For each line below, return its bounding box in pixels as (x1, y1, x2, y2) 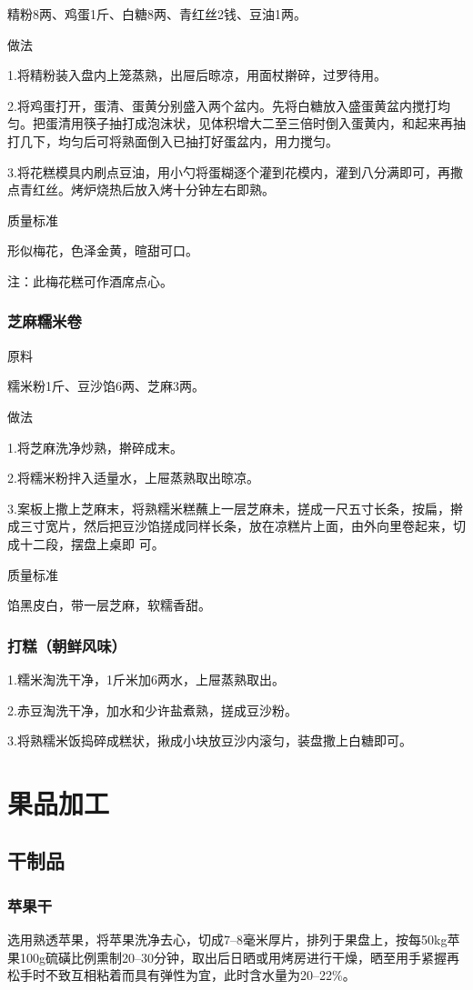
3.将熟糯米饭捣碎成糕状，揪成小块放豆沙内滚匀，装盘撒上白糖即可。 (7, 731, 412, 750)
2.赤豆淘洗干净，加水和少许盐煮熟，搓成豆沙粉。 (7, 700, 297, 719)
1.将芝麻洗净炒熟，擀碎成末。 (7, 437, 183, 456)
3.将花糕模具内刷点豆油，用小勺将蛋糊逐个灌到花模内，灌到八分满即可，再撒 (7, 162, 463, 181)
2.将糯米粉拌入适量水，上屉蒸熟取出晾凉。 (7, 468, 259, 487)
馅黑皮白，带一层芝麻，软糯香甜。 (7, 595, 211, 615)
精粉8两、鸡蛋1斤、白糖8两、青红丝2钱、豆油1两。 (7, 5, 307, 23)
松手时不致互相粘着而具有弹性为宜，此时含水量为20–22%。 (7, 965, 356, 985)
